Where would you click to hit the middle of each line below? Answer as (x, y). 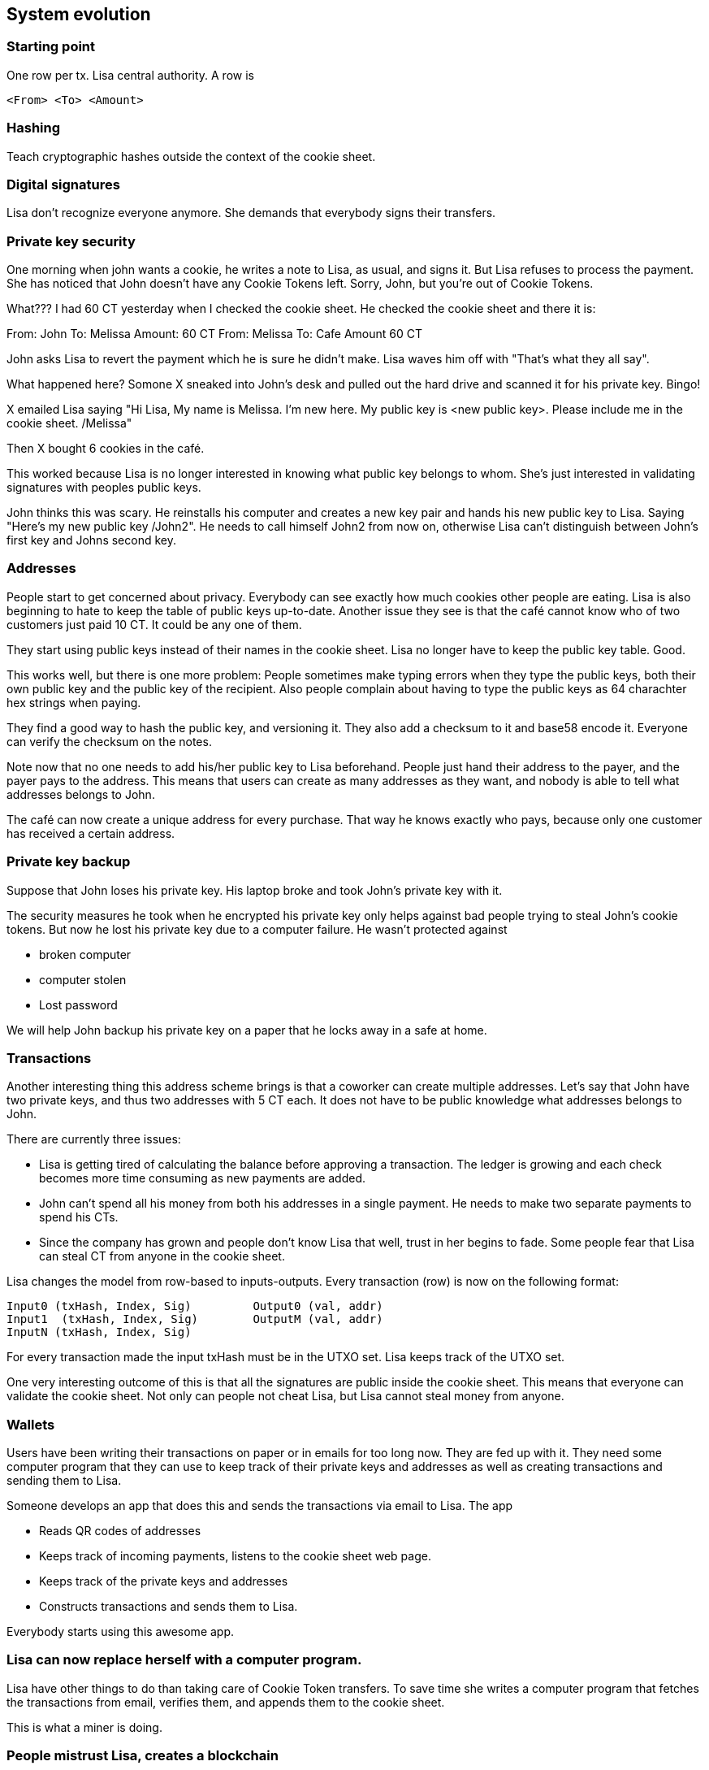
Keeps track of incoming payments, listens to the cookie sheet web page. (235, 1556)
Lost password (78, 1004)
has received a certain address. (91, 833)
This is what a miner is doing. (84, 1727)
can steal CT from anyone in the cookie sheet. (162, 1256)
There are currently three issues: (94, 1139)
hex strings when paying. (74, 702)
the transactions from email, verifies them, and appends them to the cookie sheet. (226, 1702)
